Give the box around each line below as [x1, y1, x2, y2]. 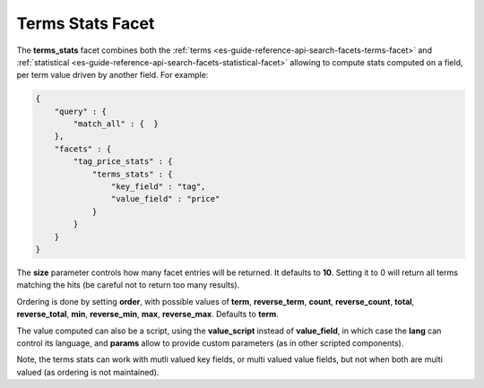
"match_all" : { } [73, 119, 159, 129]
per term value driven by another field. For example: [16, 70, 209, 81]
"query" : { [54, 106, 108, 116]
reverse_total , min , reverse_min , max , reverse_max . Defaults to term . [16, 309, 280, 320]
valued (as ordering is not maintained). [16, 366, 160, 377]
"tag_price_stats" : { [73, 157, 174, 167]
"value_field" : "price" [110, 194, 220, 204]
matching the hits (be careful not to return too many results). [16, 280, 240, 290]
